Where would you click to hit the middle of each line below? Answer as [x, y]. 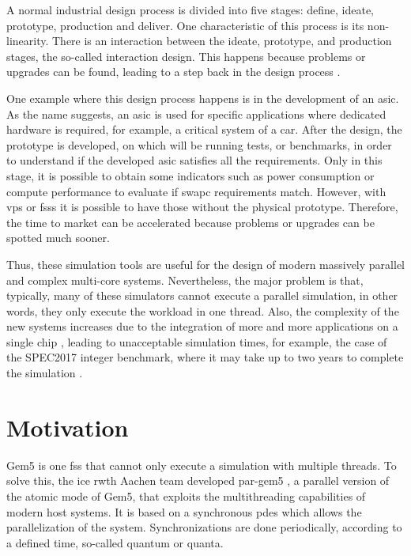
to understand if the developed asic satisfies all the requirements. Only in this [194, 160]
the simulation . [45, 373]
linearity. [28, 41]
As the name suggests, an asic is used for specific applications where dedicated [196, 113]
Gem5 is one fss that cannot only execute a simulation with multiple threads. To [202, 465]
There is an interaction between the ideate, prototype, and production [222, 41]
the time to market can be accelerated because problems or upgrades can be [190, 222]
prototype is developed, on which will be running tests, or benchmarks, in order [199, 144]
